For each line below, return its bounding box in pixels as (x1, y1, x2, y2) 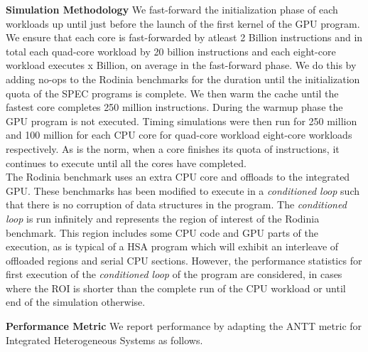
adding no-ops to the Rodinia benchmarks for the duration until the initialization (6, 71, 360, 86)
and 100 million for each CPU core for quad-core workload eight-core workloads (6, 127, 352, 142)
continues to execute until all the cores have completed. (6, 155, 247, 170)
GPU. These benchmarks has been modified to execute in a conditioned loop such (6, 183, 360, 198)
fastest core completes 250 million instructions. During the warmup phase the (6, 100, 343, 114)
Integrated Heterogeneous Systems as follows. (6, 332, 203, 347)
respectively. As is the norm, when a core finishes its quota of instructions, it (6, 141, 340, 156)
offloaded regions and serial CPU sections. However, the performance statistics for (6, 252, 362, 267)
